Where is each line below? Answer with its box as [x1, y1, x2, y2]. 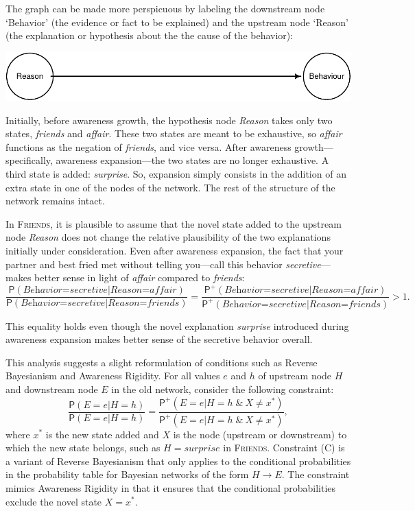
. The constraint [281, 467, 350, 482]
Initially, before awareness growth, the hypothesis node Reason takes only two [5, 112, 333, 127]
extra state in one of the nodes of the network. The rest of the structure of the [5, 180, 335, 194]
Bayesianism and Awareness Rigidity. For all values [5, 368, 220, 383]
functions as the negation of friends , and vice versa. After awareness [5, 139, 292, 154]
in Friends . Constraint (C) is [223, 440, 345, 455]
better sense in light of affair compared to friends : [34, 270, 245, 285]
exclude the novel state [5, 494, 102, 508]
